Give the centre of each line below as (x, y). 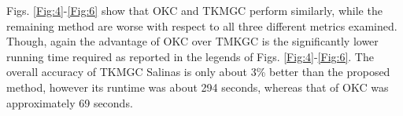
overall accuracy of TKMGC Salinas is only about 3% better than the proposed (198, 72)
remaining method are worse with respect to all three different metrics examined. (202, 25)
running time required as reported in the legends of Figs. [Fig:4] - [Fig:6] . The (190, 56)
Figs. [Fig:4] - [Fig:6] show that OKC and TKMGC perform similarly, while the (194, 10)
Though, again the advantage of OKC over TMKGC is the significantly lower (192, 41)
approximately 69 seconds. (70, 102)
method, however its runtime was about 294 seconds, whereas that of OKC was (198, 87)
